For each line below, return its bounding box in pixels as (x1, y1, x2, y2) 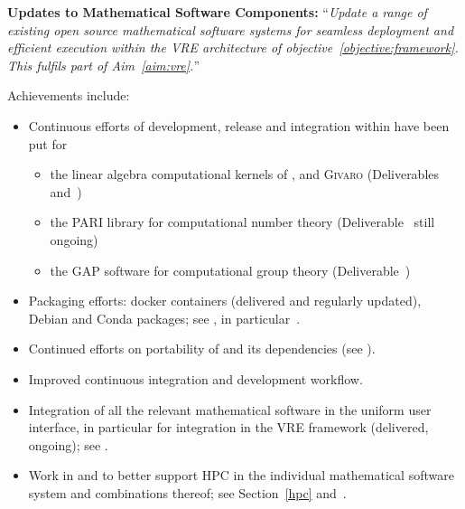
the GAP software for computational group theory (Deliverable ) (50, 260, 411, 279)
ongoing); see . (28, 435, 108, 454)
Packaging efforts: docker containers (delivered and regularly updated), (28, 291, 422, 310)
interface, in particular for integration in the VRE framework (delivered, (28, 418, 429, 437)
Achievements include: (7, 86, 130, 105)
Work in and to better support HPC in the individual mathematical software (28, 466, 454, 485)
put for (28, 134, 68, 153)
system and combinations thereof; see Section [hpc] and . (28, 483, 347, 502)
